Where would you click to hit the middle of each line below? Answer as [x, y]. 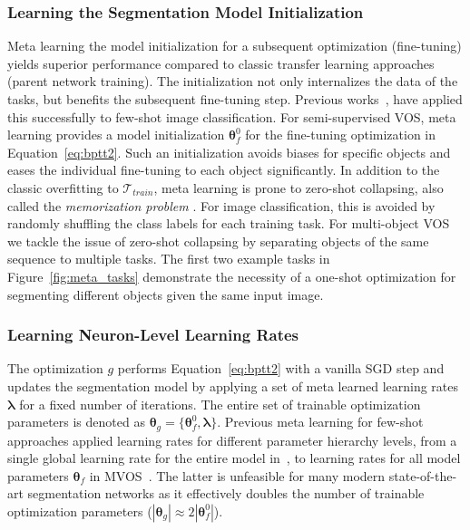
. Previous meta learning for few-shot [320, 422]
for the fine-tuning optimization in [341, 135]
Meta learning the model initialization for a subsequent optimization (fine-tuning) [235, 46]
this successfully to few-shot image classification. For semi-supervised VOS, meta [232, 116]
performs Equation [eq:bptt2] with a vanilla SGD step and [281, 368]
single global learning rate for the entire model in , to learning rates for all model [234, 458]
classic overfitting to [63, 187]
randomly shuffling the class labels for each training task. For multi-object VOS [229, 223]
